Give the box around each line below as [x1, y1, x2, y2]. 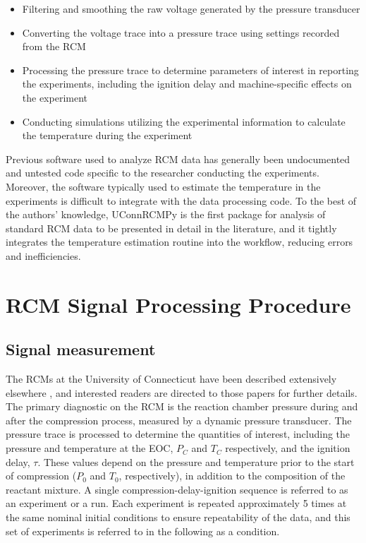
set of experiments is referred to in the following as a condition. [6, 523, 280, 538]
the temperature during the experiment [22, 128, 193, 143]
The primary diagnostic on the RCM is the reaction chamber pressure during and [6, 399, 358, 414]
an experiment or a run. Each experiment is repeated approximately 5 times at [6, 496, 347, 511]
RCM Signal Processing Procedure [6, 290, 351, 318]
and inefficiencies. [6, 248, 81, 263]
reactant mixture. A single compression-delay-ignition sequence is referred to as [6, 482, 348, 496]
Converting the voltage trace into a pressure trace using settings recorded [22, 25, 340, 40]
